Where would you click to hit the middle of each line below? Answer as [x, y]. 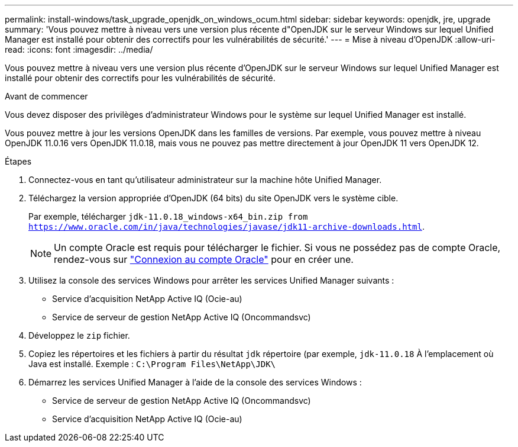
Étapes [18, 161]
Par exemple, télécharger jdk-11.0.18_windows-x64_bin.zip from [168, 216]
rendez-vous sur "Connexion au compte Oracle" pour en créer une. [204, 259]
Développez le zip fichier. [79, 335]
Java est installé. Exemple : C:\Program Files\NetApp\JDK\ [152, 364]
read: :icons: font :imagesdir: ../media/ [79, 49]
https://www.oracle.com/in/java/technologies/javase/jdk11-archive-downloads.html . [226, 226]
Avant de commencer [46, 96]
